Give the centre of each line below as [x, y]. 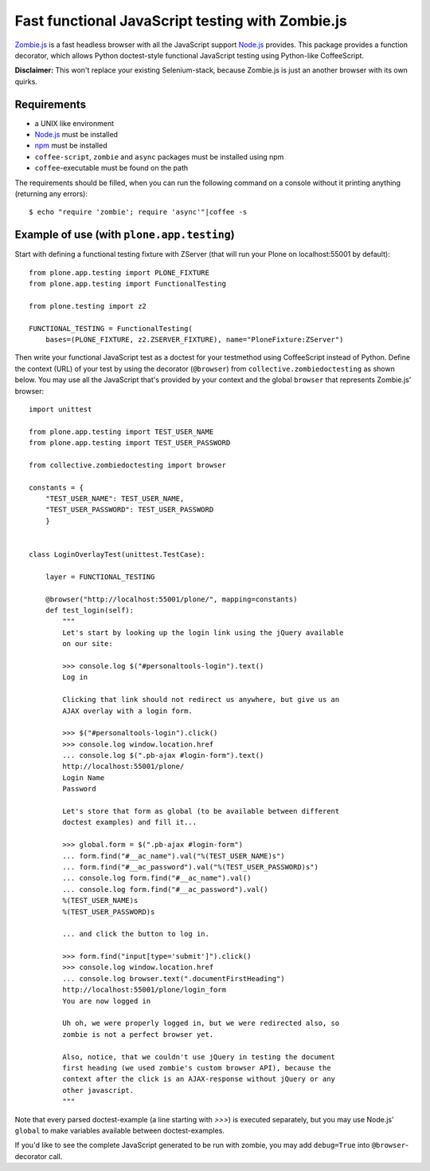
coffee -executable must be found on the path [111, 168]
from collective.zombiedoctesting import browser [128, 465]
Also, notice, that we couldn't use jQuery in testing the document [199, 1057]
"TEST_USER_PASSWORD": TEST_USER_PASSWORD [129, 510]
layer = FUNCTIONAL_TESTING [100, 577]
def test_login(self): [90, 610]
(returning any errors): [51, 193]
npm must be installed [71, 146]
